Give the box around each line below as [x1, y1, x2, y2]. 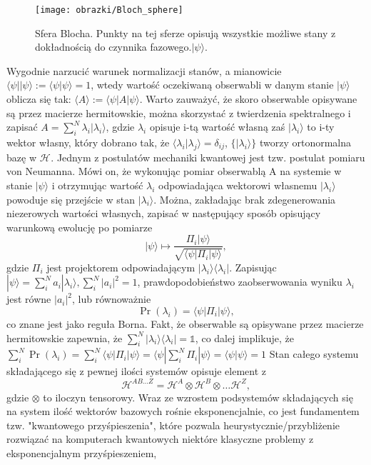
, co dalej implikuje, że [195, 330, 294, 345]
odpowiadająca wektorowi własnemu [158, 178, 317, 192]
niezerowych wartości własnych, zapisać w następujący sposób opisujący [6, 206, 321, 221]
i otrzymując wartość [51, 178, 143, 192]
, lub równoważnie [72, 291, 151, 306]
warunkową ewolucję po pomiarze [6, 219, 153, 234]
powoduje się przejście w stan [6, 191, 135, 206]
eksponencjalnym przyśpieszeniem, [6, 445, 157, 460]
